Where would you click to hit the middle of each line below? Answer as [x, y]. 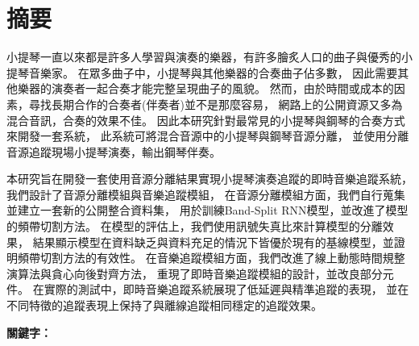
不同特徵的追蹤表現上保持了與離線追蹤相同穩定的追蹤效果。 [164, 305]
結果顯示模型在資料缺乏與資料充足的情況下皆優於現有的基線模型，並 [213, 242]
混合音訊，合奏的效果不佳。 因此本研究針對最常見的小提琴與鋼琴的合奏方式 [206, 120]
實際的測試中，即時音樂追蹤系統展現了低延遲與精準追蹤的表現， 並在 [226, 289]
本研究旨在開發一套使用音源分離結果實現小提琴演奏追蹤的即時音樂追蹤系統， [209, 179]
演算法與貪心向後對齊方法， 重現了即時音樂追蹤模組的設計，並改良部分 [195, 273]
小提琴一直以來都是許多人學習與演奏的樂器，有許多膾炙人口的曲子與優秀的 [204, 57]
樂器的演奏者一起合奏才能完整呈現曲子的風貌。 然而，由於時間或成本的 [205, 88]
